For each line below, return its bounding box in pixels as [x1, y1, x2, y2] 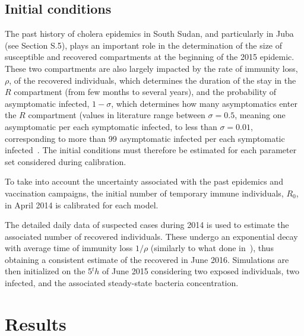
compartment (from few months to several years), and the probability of [14, 85, 277, 98]
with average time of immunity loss [5, 242, 133, 254]
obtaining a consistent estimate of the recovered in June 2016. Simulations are [5, 253, 289, 265]
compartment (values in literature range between [28, 109, 205, 121]
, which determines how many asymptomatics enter [111, 97, 297, 109]
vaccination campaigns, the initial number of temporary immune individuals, [5, 186, 284, 199]
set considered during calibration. [5, 155, 126, 167]
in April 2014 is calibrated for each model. [5, 198, 159, 211]
